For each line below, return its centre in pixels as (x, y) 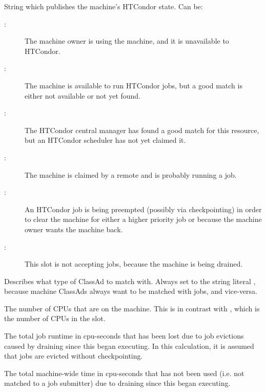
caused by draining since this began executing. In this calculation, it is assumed (129, 346)
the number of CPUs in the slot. (55, 318)
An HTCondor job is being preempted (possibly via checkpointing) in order (143, 209)
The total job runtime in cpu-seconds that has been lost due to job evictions (124, 336)
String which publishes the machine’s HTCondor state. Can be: (104, 6)
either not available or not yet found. (83, 95)
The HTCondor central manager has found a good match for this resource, (142, 130)
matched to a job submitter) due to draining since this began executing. (117, 383)
